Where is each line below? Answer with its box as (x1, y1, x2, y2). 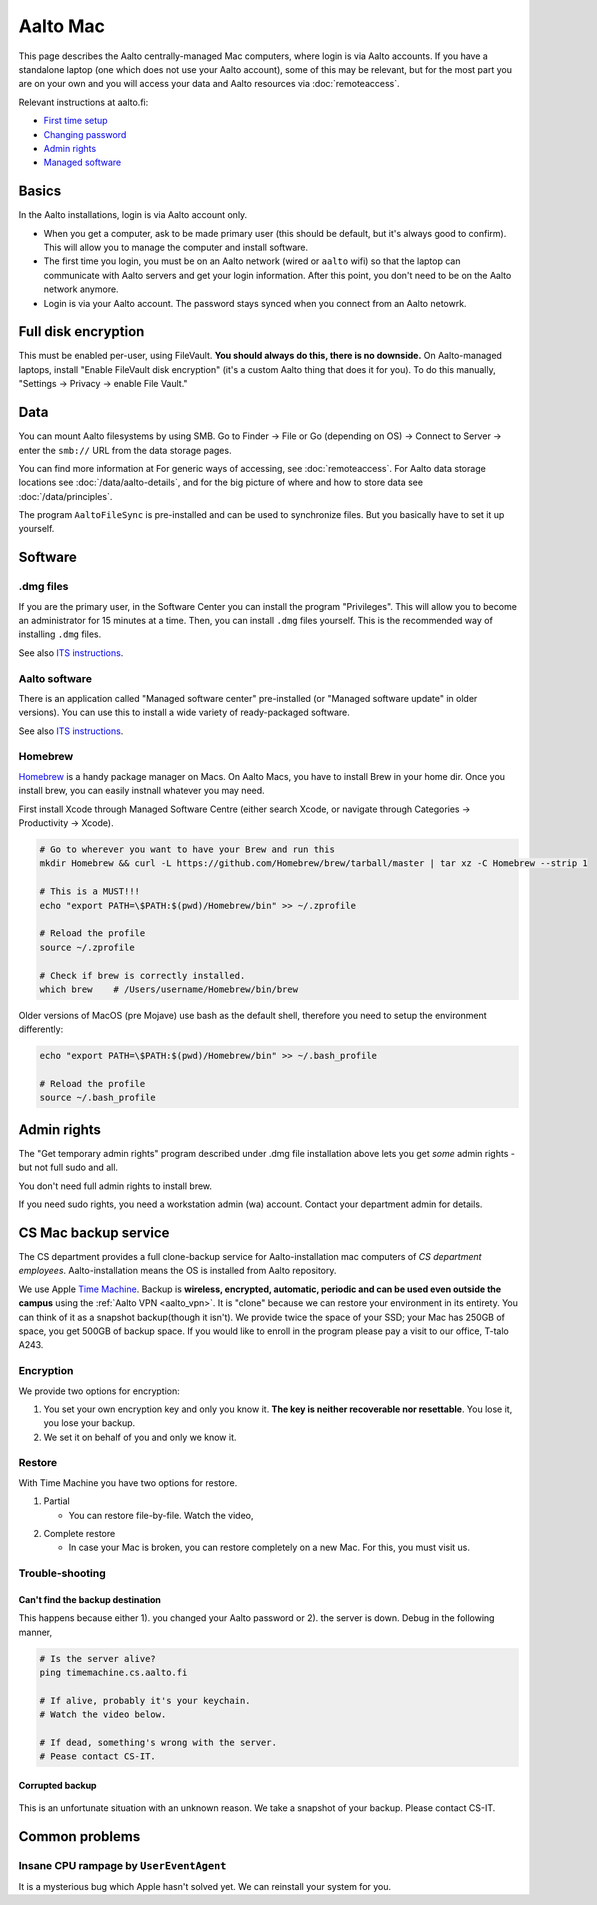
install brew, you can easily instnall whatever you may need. (18, 785, 265, 797)
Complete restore (43, 1528, 116, 1539)
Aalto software (18, 671, 92, 685)
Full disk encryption (18, 323, 145, 340)
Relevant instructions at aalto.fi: (18, 96, 149, 108)
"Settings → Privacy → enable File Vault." (18, 378, 189, 390)
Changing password (43, 128, 127, 140)
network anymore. (43, 283, 119, 295)
